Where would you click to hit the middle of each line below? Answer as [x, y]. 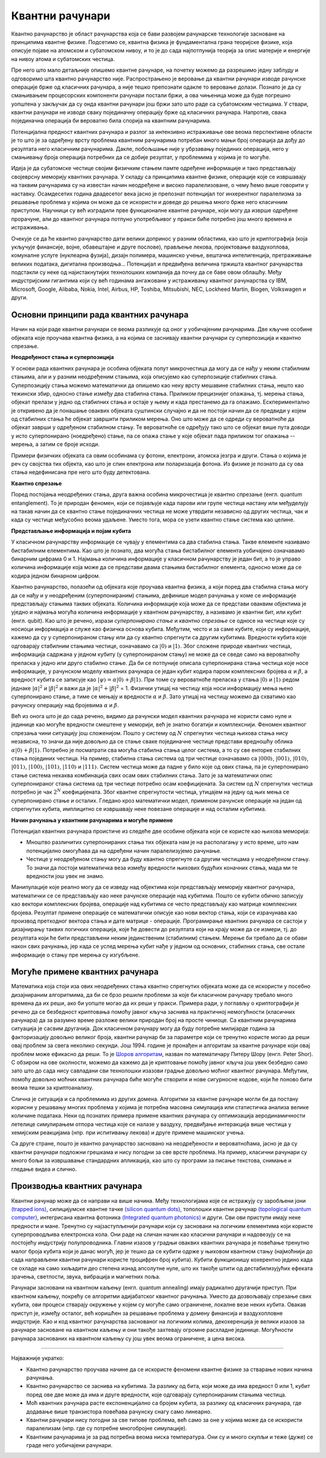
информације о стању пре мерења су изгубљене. [75, 955]
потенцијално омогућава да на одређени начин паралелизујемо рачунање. [124, 850]
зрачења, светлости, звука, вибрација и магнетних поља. [86, 1277]
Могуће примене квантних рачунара [85, 972]
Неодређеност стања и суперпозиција [62, 357]
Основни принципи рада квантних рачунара [100, 315]
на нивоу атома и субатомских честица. [63, 59]
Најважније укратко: [38, 1358]
